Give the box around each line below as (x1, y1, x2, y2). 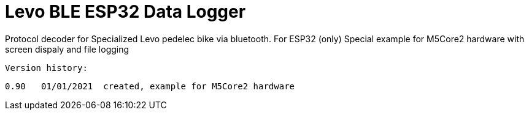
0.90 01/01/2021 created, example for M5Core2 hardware (5, 81, 295, 91)
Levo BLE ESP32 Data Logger (5, 1, 246, 22)
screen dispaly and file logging (5, 43, 129, 54)
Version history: (5, 62, 88, 73)
